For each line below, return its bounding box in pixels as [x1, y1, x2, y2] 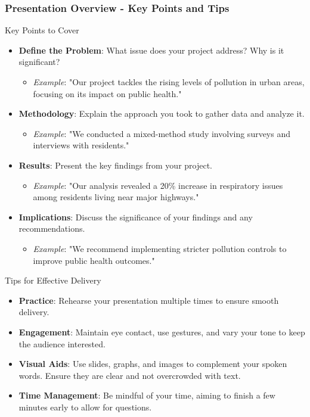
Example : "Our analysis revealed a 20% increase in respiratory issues [33, 179, 283, 191]
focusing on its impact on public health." [33, 87, 182, 99]
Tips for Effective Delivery [5, 274, 101, 287]
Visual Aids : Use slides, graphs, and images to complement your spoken [18, 357, 287, 370]
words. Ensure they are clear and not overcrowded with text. [18, 369, 241, 381]
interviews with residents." [33, 139, 129, 151]
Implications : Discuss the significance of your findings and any [18, 210, 253, 223]
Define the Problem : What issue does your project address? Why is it [18, 43, 284, 56]
